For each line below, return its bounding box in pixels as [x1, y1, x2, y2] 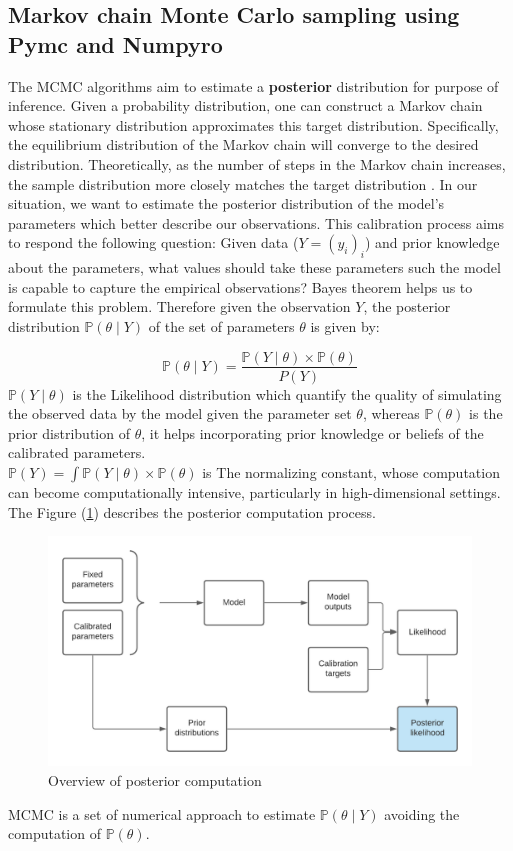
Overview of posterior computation [48, 769, 262, 790]
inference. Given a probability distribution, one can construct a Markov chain [8, 95, 483, 116]
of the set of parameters [148, 315, 295, 336]
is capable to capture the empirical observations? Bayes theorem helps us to [8, 276, 473, 297]
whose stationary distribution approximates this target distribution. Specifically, [8, 114, 499, 135]
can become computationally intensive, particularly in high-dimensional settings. [8, 481, 501, 502]
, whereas [362, 403, 420, 424]
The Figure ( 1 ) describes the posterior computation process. [8, 501, 376, 522]
